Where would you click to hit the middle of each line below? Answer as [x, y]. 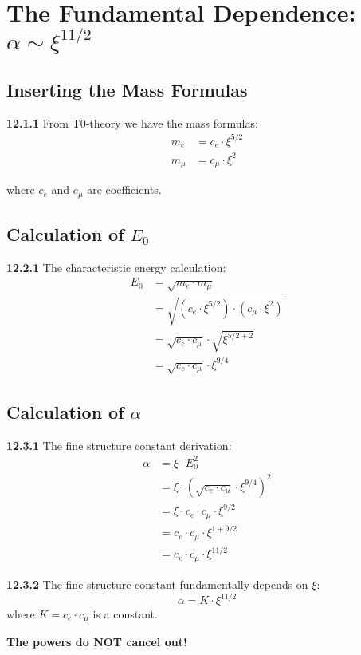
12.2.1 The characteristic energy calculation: [116, 267]
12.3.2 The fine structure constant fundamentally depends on [157, 584]
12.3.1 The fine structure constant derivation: [119, 445]
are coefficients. [124, 189]
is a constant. [125, 614]
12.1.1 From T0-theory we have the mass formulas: [132, 122]
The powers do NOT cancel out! [97, 642]
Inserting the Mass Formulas [127, 89]
